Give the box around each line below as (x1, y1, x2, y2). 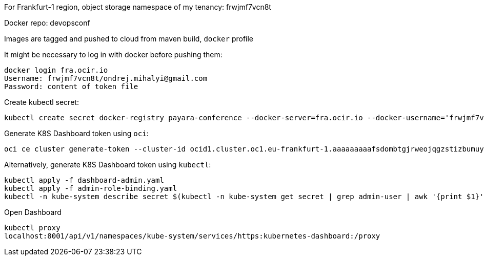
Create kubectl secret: (4, 98, 79, 106)
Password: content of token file (4, 82, 138, 91)
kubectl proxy (4, 224, 60, 232)
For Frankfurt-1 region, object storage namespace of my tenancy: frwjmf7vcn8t (4, 3, 271, 11)
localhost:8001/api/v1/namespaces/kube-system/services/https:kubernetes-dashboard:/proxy (4, 232, 380, 240)
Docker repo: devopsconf (4, 18, 90, 27)
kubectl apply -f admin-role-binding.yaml (4, 184, 177, 192)
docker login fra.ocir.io (4, 66, 108, 74)
